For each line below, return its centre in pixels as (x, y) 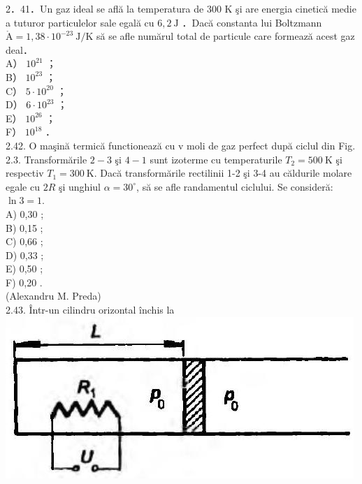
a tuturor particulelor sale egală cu (80, 22)
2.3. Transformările (46, 159)
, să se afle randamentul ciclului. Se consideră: (235, 186)
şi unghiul (79, 186)
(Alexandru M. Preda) (53, 296)
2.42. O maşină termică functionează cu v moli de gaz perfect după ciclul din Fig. (181, 145)
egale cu (23, 186)
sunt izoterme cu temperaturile (216, 159)
